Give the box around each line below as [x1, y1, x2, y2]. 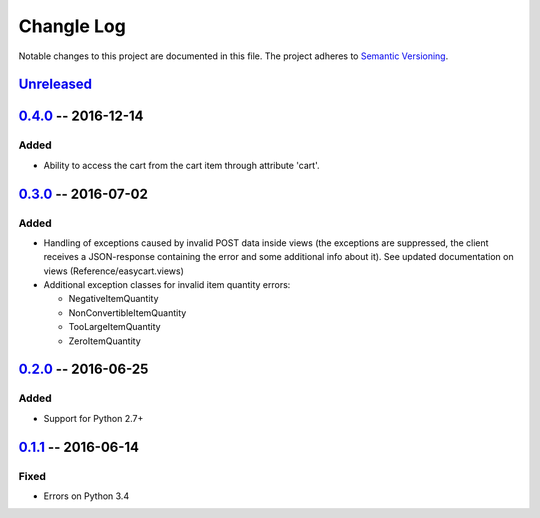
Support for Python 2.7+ [43, 412, 144, 424]
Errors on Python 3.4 [43, 490, 130, 502]
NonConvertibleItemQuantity [68, 306, 187, 319]
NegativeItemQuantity [68, 293, 159, 305]
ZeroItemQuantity [68, 335, 142, 347]
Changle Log [18, 15, 127, 37]
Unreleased [18, 76, 93, 93]
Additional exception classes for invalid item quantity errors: [43, 279, 291, 291]
